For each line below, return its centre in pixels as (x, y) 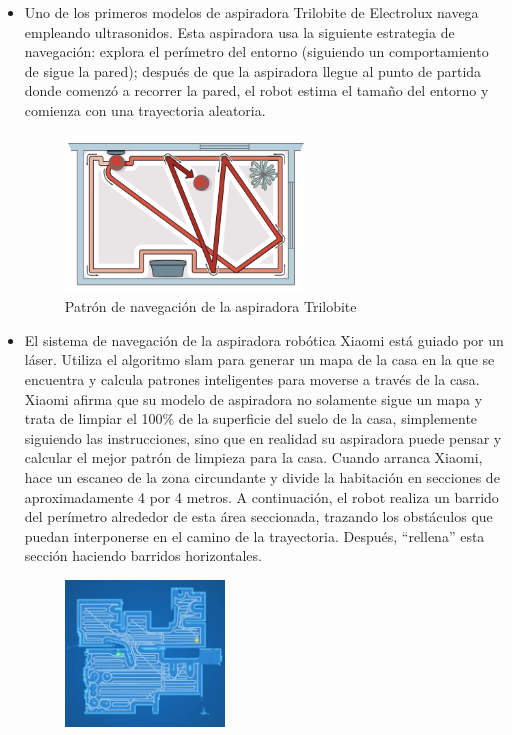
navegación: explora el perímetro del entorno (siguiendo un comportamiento (256, 51)
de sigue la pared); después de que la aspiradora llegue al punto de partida (253, 70)
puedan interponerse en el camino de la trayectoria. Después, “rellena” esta (254, 535)
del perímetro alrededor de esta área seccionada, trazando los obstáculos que (258, 516)
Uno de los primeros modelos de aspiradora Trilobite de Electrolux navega (251, 12)
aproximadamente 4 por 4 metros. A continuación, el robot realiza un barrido (261, 496)
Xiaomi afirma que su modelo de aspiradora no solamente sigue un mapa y (253, 398)
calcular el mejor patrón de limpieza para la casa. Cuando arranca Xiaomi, (253, 457)
